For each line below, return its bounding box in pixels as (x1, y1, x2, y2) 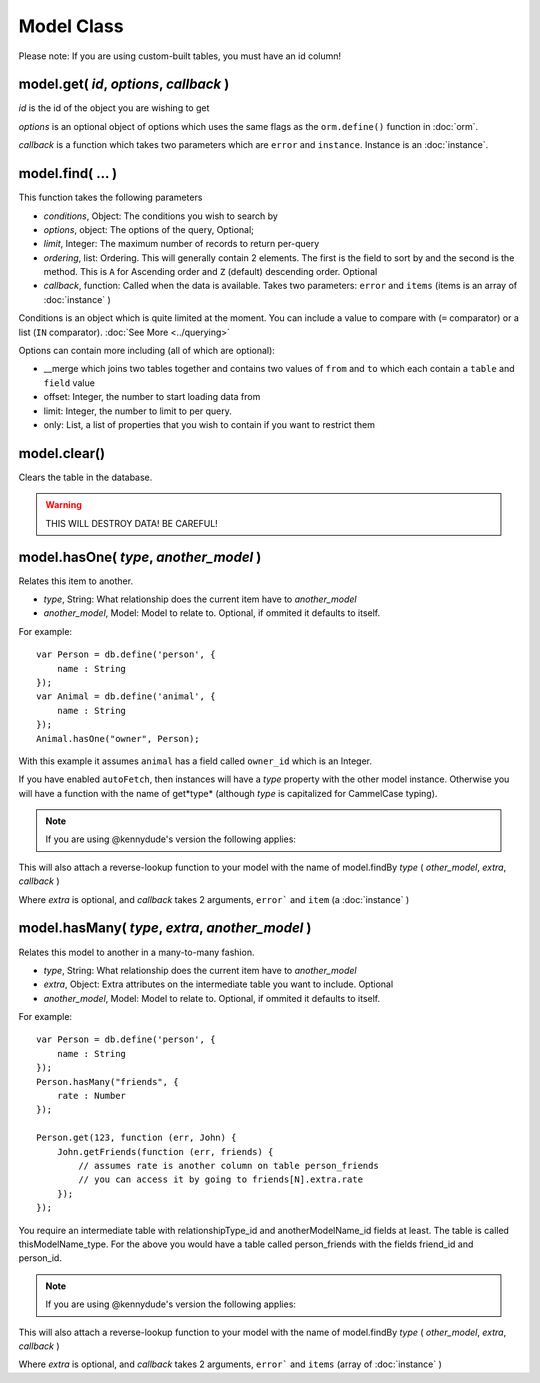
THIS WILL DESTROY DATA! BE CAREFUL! (45, 517, 219, 529)
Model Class (18, 15, 124, 37)
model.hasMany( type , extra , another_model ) (18, 920, 312, 937)
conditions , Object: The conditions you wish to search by (43, 210, 279, 222)
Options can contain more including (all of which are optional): (18, 345, 275, 357)
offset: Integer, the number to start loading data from (43, 391, 261, 403)
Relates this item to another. (18, 575, 134, 587)
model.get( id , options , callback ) (18, 76, 230, 93)
